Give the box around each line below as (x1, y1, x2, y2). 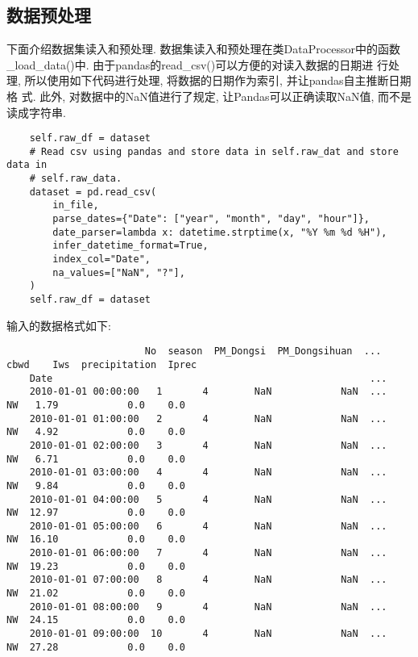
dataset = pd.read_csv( (29, 186, 157, 198)
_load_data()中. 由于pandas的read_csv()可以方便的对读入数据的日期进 (6, 56, 374, 73)
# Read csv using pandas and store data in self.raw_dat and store (29, 145, 399, 157)
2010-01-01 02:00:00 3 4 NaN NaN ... (29, 439, 387, 451)
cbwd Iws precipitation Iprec (6, 358, 197, 370)
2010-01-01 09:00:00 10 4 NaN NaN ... (29, 628, 387, 640)
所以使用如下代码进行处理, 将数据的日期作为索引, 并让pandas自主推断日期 (24, 72, 412, 89)
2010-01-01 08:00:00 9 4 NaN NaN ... (29, 601, 387, 613)
